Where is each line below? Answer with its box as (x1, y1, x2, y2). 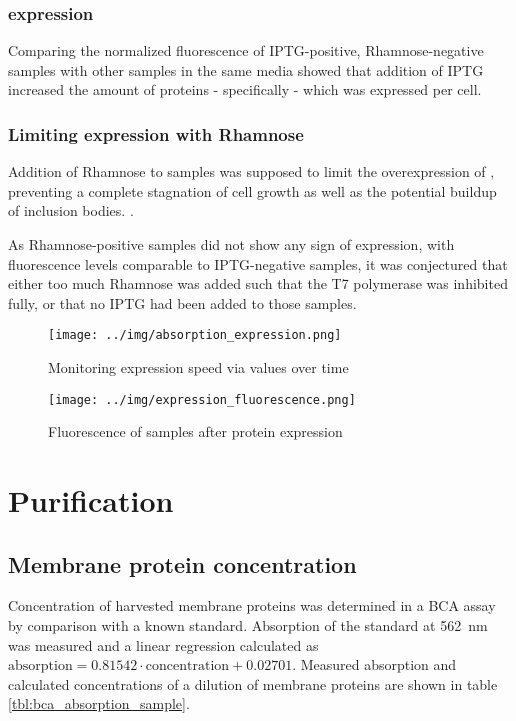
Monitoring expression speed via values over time (48, 357, 349, 378)
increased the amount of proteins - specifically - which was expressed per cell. (8, 79, 482, 100)
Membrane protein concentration (8, 548, 357, 579)
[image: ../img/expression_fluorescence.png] (48, 392, 356, 407)
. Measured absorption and (292, 654, 457, 675)
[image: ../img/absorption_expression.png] (48, 328, 342, 343)
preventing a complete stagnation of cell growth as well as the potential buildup (8, 180, 497, 201)
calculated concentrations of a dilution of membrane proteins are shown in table (8, 673, 498, 694)
